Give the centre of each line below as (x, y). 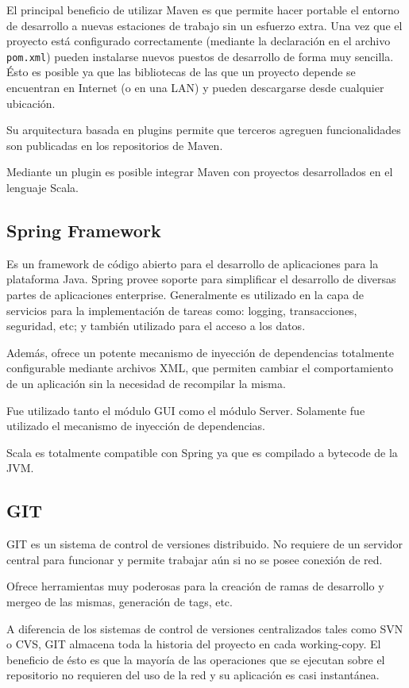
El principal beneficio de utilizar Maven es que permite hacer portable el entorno (203, 10)
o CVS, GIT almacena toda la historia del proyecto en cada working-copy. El (194, 644)
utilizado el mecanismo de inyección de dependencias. (136, 426)
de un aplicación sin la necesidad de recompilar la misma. (146, 383)
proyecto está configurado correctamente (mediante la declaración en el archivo (199, 41)
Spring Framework (84, 230)
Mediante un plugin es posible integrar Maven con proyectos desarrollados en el (200, 172)
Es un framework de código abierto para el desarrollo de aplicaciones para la (193, 263)
